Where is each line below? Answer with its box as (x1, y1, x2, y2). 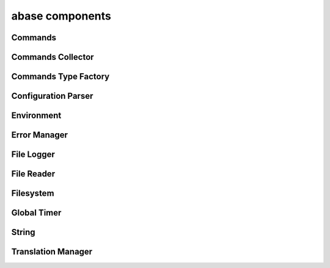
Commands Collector (11, 52, 94, 62)
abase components (11, 9, 111, 23)
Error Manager (11, 130, 68, 140)
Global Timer (11, 208, 62, 218)
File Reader (11, 168, 55, 179)
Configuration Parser (11, 91, 94, 101)
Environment (11, 110, 62, 121)
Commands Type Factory (11, 71, 110, 82)
